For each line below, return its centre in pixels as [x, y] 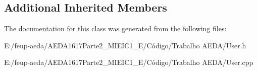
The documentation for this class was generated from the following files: [115, 28]
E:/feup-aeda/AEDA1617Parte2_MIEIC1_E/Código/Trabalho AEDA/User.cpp [129, 62]
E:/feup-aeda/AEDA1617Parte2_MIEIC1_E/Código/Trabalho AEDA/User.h [125, 45]
